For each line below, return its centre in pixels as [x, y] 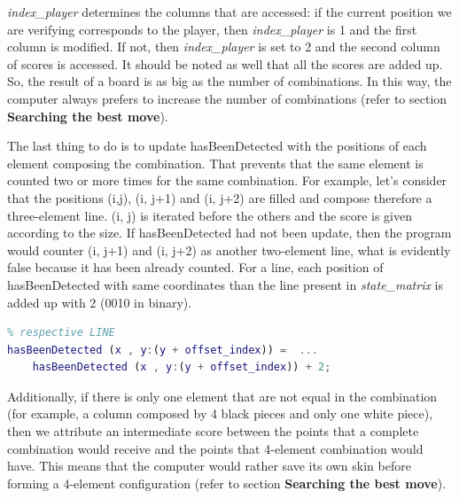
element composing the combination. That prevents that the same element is [215, 163]
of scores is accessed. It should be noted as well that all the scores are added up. [225, 63]
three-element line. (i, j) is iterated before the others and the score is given [210, 215]
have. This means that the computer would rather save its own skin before [209, 466]
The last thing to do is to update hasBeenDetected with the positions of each [217, 146]
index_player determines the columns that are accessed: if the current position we [229, 12]
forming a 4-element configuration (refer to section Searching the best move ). [227, 483]
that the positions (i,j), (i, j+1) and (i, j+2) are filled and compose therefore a [220, 197]
